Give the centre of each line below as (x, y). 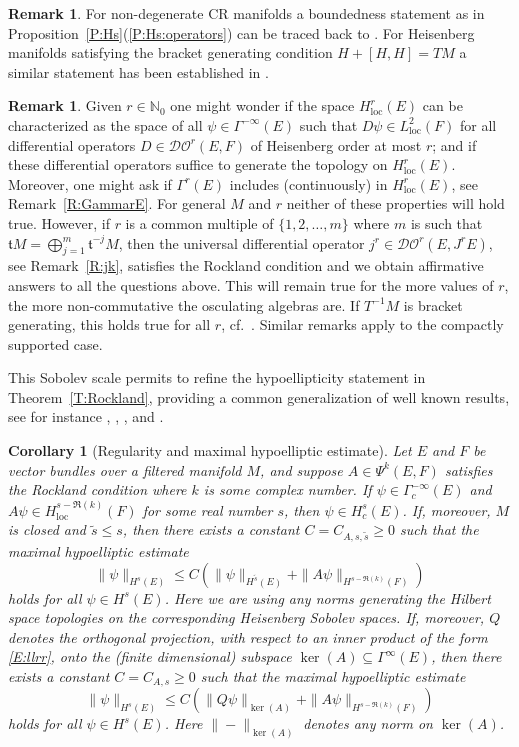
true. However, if (59, 222)
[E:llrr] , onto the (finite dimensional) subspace (150, 656)
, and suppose (301, 469)
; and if (454, 144)
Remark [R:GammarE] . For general (117, 203)
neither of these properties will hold (395, 203)
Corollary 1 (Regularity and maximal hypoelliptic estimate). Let (210, 450)
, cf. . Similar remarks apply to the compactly (362, 324)
